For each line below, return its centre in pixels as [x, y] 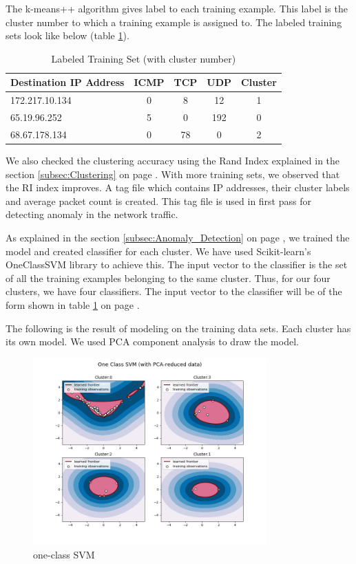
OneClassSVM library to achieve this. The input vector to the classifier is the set [177, 264]
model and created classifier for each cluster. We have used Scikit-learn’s [158, 251]
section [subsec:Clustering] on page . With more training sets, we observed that [173, 174]
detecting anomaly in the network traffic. [92, 214]
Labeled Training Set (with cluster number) [144, 58]
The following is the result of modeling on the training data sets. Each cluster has [178, 328]
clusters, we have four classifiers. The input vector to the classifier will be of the [174, 291]
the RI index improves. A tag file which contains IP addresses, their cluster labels [178, 187]
